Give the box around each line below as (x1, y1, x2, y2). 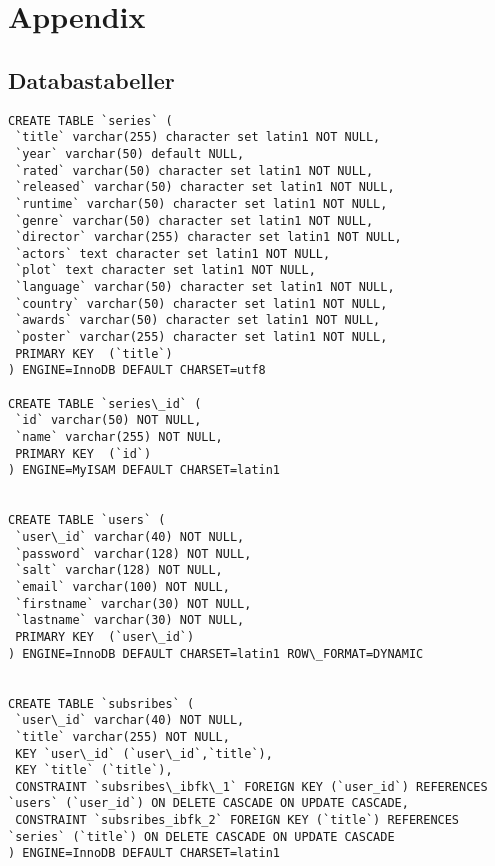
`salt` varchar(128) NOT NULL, (15, 563, 223, 578)
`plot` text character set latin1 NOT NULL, (15, 263, 316, 278)
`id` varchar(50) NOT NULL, (15, 413, 202, 428)
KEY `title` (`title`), (15, 763, 173, 778)
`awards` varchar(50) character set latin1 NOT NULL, (15, 313, 381, 328)
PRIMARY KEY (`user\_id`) (15, 629, 195, 644)
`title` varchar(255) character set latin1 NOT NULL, (15, 130, 381, 145)
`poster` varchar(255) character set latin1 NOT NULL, (15, 330, 388, 345)
